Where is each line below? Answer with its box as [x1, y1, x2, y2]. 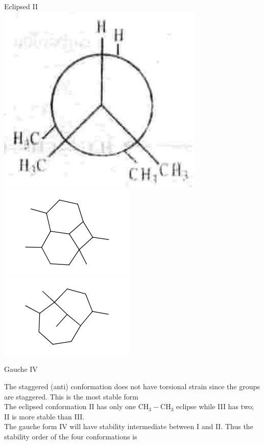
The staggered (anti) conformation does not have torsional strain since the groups [4, 381, 260, 391]
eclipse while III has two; [176, 401, 254, 412]
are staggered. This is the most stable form [4, 391, 138, 402]
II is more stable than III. [4, 411, 85, 421]
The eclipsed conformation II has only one [4, 401, 136, 412]
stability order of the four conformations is [4, 431, 137, 441]
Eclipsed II [4, 1, 38, 11]
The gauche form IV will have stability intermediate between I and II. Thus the [4, 421, 253, 432]
